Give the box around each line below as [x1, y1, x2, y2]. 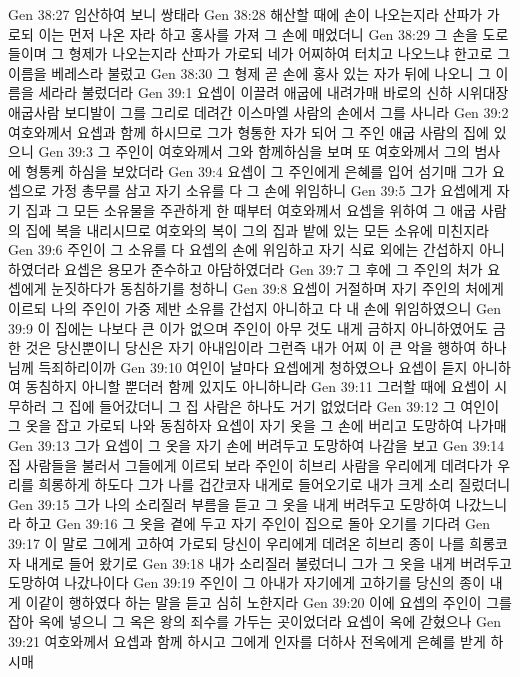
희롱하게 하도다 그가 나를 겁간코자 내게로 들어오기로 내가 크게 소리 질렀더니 [38, 474, 511, 495]
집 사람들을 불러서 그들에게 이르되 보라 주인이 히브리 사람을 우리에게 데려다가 [8, 454, 493, 475]
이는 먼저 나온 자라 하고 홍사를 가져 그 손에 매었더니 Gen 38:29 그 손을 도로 [38, 23, 509, 44]
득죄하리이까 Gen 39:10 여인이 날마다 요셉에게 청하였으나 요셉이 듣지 [38, 356, 468, 377]
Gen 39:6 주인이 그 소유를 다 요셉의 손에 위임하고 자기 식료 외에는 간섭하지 [8, 239, 475, 260]
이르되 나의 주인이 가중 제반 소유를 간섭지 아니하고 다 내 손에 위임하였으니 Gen [8, 297, 502, 318]
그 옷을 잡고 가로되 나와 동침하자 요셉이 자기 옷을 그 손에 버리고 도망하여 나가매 [8, 415, 507, 436]
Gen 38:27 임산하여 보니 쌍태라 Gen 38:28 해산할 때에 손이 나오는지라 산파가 [8, 4, 483, 24]
